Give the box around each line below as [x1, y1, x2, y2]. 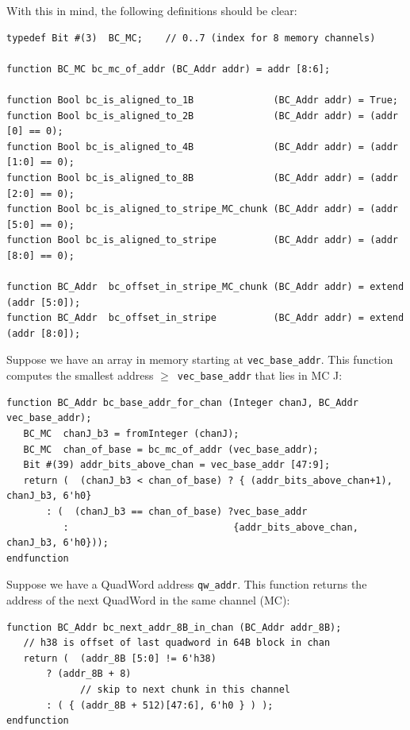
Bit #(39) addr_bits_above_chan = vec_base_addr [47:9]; [23, 459, 331, 471]
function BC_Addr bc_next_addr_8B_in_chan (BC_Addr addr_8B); [6, 621, 342, 633]
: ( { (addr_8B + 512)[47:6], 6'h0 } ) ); [46, 699, 274, 711]
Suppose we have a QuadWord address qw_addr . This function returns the [6, 576, 367, 593]
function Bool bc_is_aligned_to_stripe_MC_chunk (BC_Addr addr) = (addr [6, 203, 398, 215]
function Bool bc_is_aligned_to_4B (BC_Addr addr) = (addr [6, 141, 398, 153]
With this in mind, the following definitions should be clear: [6, 2, 297, 18]
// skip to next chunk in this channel [80, 683, 290, 695]
